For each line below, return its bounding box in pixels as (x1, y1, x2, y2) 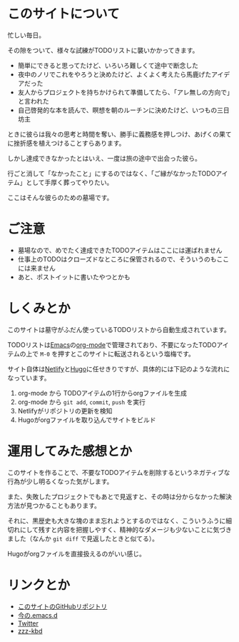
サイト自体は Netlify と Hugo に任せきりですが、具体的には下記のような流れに (7, 364, 230, 373)
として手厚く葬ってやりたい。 (26, 178, 113, 186)
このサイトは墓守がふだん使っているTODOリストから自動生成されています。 (7, 325, 230, 333)
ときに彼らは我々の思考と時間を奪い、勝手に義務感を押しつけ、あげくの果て (7, 129, 232, 139)
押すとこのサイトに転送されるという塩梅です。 (57, 349, 195, 358)
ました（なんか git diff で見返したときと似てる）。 (7, 534, 159, 543)
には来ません (17, 264, 56, 272)
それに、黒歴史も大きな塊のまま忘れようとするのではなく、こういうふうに (7, 516, 226, 525)
